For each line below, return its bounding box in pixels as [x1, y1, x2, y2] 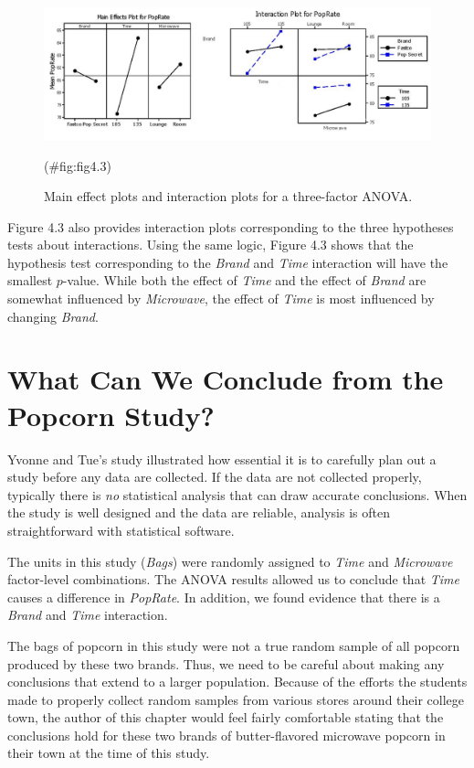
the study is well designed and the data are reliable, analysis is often [7, 503, 390, 522]
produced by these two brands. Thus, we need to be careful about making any [7, 654, 445, 673]
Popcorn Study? [7, 396, 215, 433]
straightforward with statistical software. [7, 520, 235, 539]
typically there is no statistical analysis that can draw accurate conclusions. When [7, 485, 468, 504]
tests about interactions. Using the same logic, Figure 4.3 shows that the [7, 235, 414, 254]
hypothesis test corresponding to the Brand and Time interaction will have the [7, 252, 448, 272]
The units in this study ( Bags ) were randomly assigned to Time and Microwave [7, 551, 453, 571]
